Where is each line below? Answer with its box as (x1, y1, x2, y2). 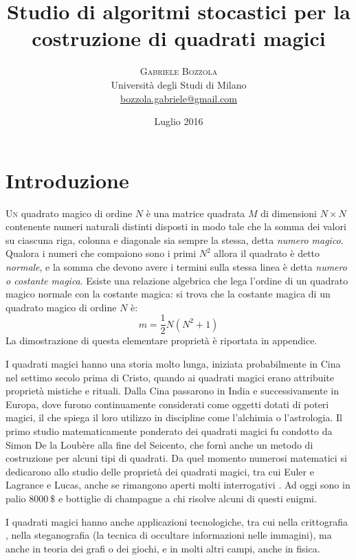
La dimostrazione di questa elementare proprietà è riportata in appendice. (5, 333, 318, 348)
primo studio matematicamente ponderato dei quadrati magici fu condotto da (5, 424, 333, 438)
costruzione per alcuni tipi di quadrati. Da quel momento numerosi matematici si (5, 451, 347, 465)
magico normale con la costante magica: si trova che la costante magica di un (5, 287, 331, 301)
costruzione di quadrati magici (32, 24, 326, 52)
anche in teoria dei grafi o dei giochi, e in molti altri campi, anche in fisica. (5, 541, 320, 555)
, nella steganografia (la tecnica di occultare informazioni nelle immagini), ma (5, 528, 332, 542)
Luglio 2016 (154, 114, 203, 128)
